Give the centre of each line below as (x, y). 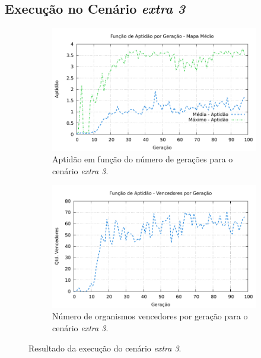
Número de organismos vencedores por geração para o (150, 316)
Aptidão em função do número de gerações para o (143, 159)
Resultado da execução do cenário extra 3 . (105, 348)
